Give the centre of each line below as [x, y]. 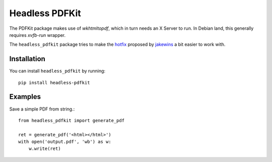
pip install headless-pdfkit [54, 83]
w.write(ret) [45, 149]
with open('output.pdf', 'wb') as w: [65, 142]
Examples [25, 97]
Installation [27, 59]
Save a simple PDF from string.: [42, 109]
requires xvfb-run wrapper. [38, 35]
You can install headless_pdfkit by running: [57, 71]
